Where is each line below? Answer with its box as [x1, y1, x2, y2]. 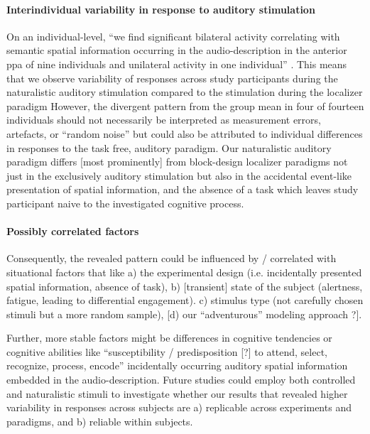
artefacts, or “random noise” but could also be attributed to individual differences [6, 126, 363, 141]
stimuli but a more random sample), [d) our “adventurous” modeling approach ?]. [6, 306, 362, 321]
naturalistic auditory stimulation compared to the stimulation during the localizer [6, 85, 363, 99]
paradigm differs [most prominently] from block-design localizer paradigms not [6, 154, 348, 169]
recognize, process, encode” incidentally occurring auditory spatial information [6, 358, 348, 373]
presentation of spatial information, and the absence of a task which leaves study [6, 182, 359, 197]
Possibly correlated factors [6, 224, 139, 239]
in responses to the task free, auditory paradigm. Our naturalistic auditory [6, 140, 332, 155]
